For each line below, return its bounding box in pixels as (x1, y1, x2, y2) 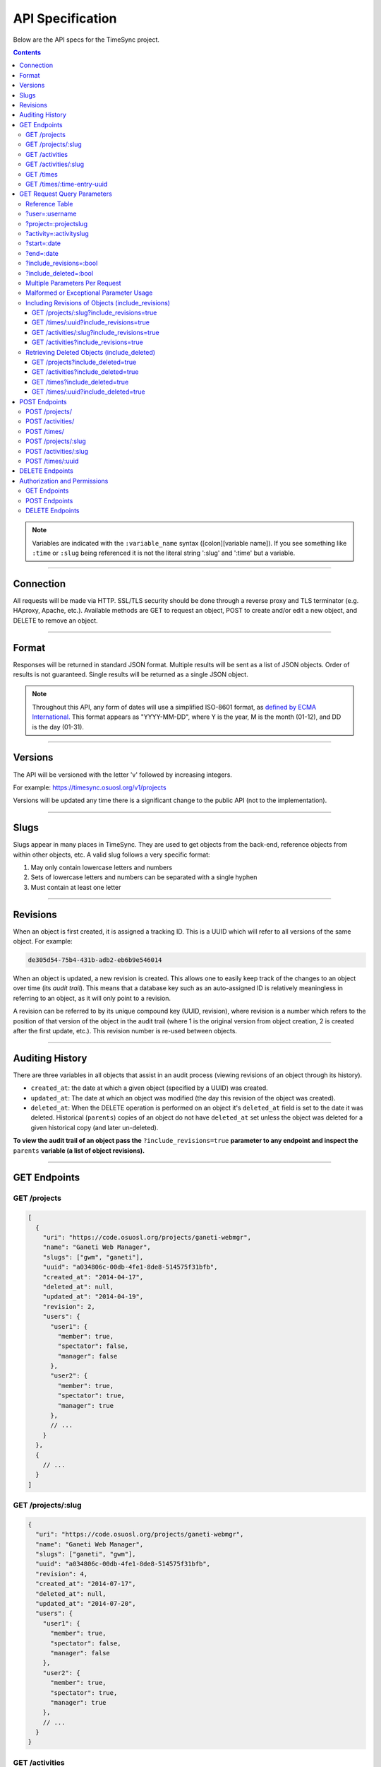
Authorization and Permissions (19, 476, 109, 485)
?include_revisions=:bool (25, 259, 98, 268)
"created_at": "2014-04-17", (42, 1273, 144, 1281)
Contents (13, 48, 42, 57)
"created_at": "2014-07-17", (35, 1580, 137, 1588)
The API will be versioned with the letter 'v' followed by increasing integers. (13, 770, 233, 779)
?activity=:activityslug (25, 229, 90, 237)
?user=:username (25, 209, 77, 218)
